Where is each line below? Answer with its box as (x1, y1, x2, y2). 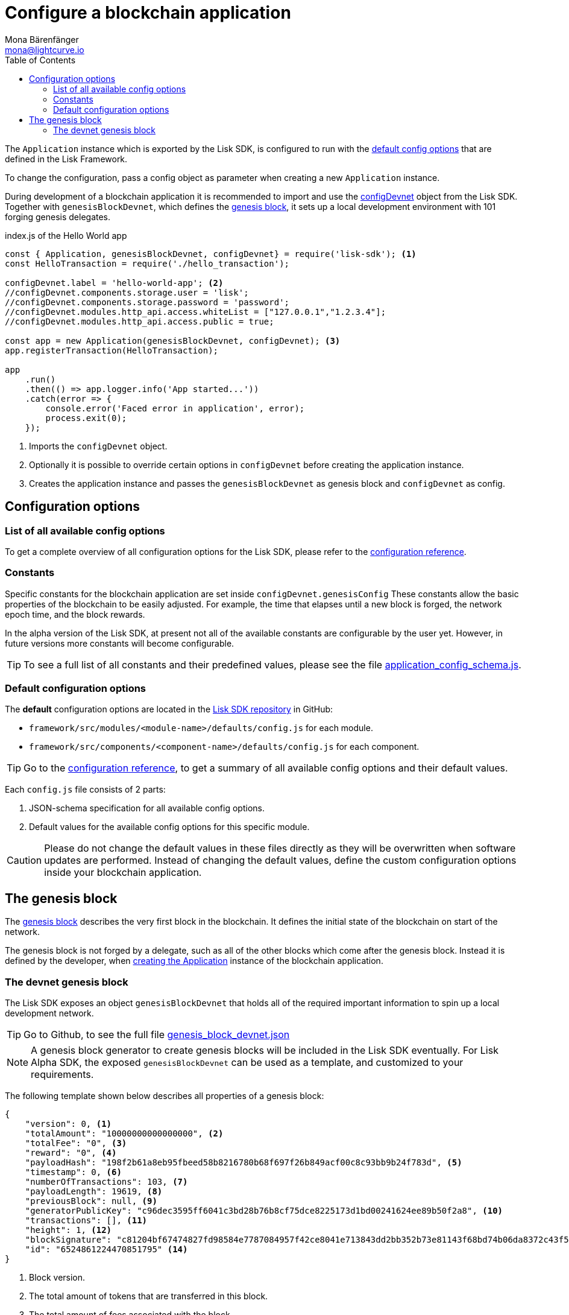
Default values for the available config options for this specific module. (29, 822, 310, 832)
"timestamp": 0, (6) (25, 1167, 122, 1177)
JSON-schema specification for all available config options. (29, 803, 265, 814)
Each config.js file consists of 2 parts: (5, 784, 166, 795)
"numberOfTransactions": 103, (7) (25, 1177, 188, 1187)
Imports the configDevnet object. (29, 440, 168, 451)
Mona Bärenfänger (5, 34, 79, 45)
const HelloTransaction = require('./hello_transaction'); (5, 258, 290, 268)
